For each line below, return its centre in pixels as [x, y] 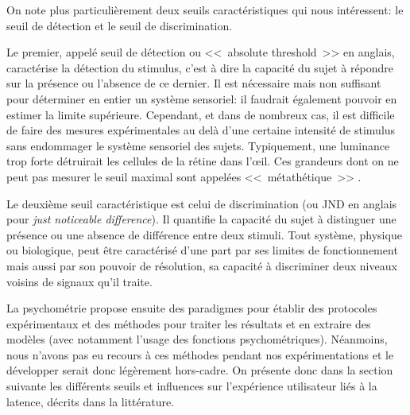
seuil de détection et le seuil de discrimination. [120, 25]
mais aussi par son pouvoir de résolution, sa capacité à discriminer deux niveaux [202, 265]
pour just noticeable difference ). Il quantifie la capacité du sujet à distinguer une [201, 219]
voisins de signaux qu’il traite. [79, 281]
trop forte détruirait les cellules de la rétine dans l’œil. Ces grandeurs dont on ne [203, 161]
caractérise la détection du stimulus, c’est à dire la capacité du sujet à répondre [200, 67]
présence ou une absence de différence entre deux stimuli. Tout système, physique [204, 234]
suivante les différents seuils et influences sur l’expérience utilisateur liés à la [192, 386]
